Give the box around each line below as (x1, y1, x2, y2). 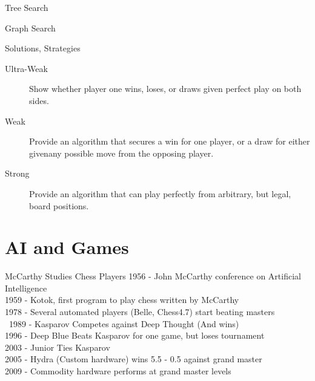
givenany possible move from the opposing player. (29, 146, 214, 159)
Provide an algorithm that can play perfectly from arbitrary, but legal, (29, 187, 291, 200)
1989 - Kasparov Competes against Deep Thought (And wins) (8, 317, 239, 330)
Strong (5, 167, 30, 180)
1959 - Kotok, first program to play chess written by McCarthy (5, 293, 239, 306)
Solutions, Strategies (5, 42, 81, 54)
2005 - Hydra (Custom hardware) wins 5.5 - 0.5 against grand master (5, 353, 262, 365)
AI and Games (5, 235, 129, 259)
